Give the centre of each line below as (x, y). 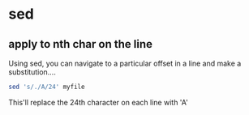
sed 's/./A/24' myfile (47, 87)
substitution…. (32, 72)
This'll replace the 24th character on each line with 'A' (98, 102)
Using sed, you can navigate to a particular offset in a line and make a (125, 63)
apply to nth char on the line (80, 44)
